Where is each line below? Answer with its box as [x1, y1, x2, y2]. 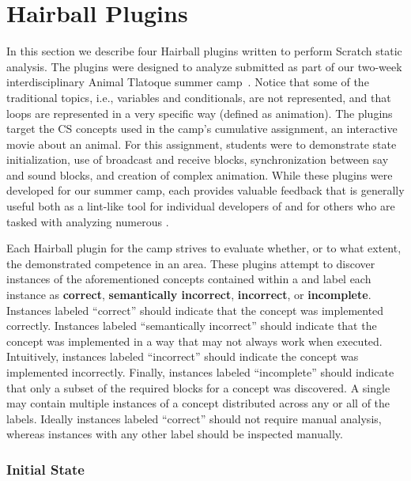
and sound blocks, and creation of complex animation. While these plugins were [6, 166, 393, 183]
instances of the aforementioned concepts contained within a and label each [6, 271, 371, 287]
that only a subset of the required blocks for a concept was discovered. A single [6, 379, 390, 396]
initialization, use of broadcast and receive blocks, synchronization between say [6, 151, 389, 168]
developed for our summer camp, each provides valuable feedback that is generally [6, 182, 405, 199]
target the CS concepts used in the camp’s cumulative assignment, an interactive [6, 120, 398, 137]
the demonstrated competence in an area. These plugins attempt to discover [6, 255, 375, 271]
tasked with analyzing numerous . [6, 213, 169, 229]
